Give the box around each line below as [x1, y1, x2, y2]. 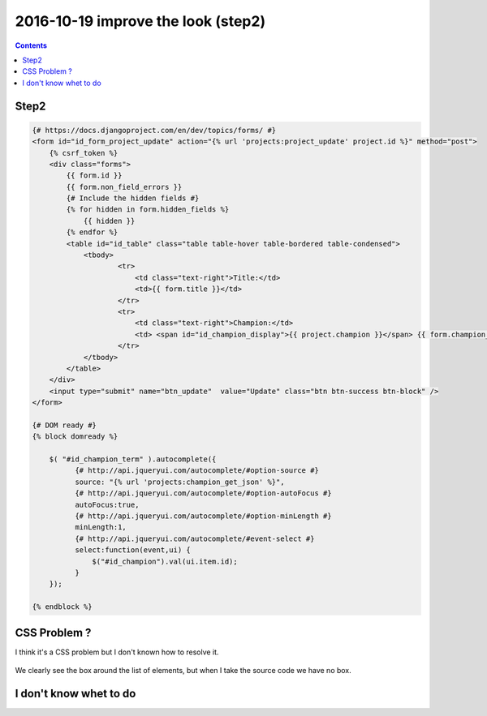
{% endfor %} [66, 228, 119, 237]
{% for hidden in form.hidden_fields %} [66, 205, 230, 214]
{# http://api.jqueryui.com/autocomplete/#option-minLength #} [74, 512, 332, 521]
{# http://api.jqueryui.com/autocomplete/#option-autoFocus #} [74, 489, 332, 498]
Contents [15, 41, 48, 50]
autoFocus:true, [74, 499, 140, 509]
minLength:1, [74, 523, 127, 532]
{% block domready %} [32, 432, 119, 441]
